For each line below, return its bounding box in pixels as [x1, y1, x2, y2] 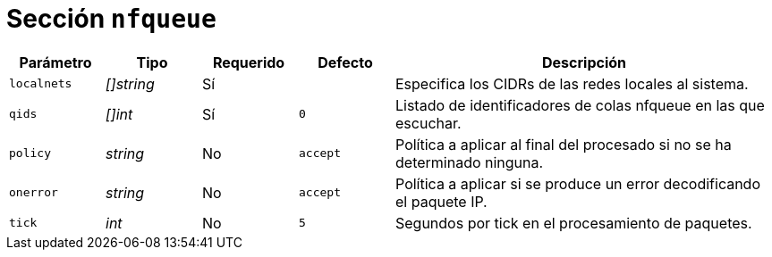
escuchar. [395, 113, 462, 132]
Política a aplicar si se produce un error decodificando [395, 174, 760, 193]
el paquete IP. [395, 192, 488, 211]
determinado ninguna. [395, 153, 544, 171]
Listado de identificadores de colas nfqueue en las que [395, 95, 765, 114]
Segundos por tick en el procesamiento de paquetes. [395, 213, 752, 232]
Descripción [542, 53, 626, 71]
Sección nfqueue [6, 4, 216, 34]
